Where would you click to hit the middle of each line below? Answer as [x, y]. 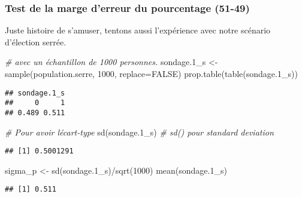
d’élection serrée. [36, 41]
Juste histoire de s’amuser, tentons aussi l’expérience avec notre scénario [138, 30]
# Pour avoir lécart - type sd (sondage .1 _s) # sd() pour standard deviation [139, 132]
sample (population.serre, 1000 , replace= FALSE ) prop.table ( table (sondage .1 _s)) [151, 73]
